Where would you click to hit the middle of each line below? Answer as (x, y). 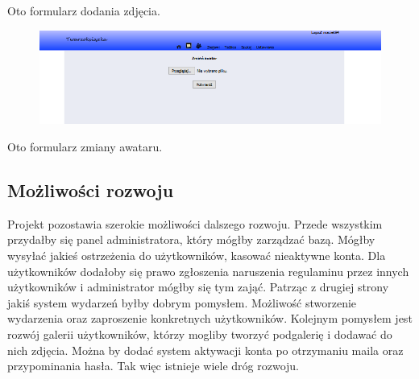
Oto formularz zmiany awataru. (85, 147)
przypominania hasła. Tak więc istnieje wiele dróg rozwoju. (153, 366)
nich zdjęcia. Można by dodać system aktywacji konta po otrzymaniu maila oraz (205, 350)
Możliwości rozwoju (91, 190)
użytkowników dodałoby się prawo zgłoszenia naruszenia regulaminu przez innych (208, 271)
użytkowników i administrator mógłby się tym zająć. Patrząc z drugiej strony (198, 287)
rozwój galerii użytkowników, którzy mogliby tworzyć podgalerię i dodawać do (200, 334)
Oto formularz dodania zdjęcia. (84, 10)
